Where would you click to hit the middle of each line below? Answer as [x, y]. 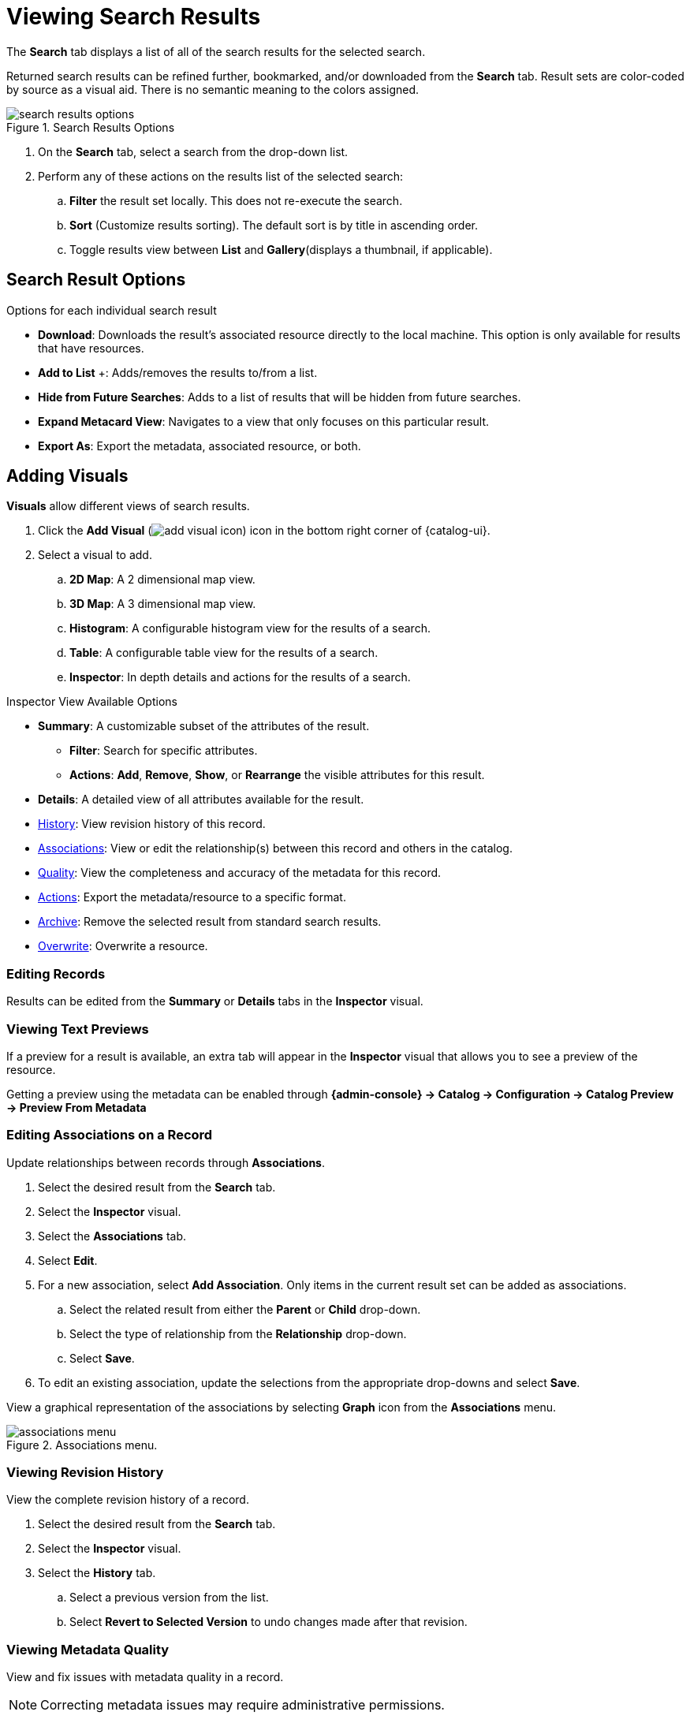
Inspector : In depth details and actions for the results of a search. [240, 677]
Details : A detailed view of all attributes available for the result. [201, 800]
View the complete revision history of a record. [128, 1500]
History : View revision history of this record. [152, 824]
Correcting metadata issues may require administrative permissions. [242, 1705]
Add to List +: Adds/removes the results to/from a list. [178, 372]
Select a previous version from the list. [169, 1598]
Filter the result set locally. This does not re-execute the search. [236, 200]
